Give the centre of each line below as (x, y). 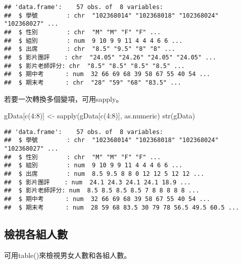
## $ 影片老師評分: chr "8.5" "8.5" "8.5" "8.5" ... (94, 66)
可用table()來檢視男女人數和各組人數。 (68, 255)
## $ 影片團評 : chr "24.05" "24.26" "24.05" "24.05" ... (110, 57)
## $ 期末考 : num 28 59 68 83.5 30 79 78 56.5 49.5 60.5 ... (122, 207)
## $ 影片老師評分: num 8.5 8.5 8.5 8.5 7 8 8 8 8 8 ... (102, 191)
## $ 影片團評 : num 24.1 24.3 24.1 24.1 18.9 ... (98, 182)
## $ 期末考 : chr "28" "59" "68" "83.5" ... (93, 82)
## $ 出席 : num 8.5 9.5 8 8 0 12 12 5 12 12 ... (104, 174)
